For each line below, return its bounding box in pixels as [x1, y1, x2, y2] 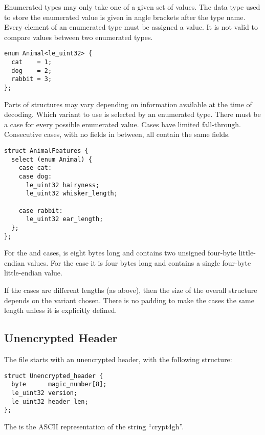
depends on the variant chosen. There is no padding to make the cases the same [4, 294, 254, 305]
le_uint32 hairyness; [26, 181, 100, 189]
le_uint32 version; [11, 389, 78, 397]
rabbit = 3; [11, 75, 52, 83]
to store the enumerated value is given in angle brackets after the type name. [4, 11, 246, 22]
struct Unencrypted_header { [4, 372, 103, 380]
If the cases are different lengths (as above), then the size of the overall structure [4, 285, 257, 295]
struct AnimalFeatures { [4, 147, 89, 155]
